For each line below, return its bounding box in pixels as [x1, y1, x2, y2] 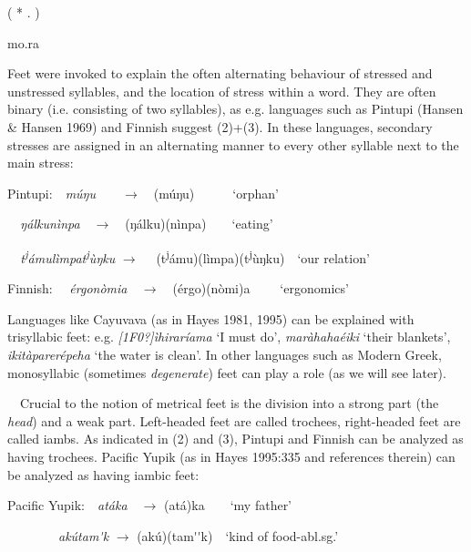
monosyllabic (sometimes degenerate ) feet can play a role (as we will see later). [7, 363, 446, 382]
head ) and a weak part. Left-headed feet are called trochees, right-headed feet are [7, 411, 461, 430]
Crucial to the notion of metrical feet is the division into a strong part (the [19, 394, 439, 413]
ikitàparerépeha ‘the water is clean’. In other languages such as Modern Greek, [7, 344, 442, 363]
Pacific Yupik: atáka [7, 496, 128, 515]
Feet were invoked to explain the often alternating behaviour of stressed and [7, 64, 433, 83]
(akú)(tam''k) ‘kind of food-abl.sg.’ [137, 526, 339, 545]
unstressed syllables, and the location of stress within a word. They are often [7, 81, 436, 100]
